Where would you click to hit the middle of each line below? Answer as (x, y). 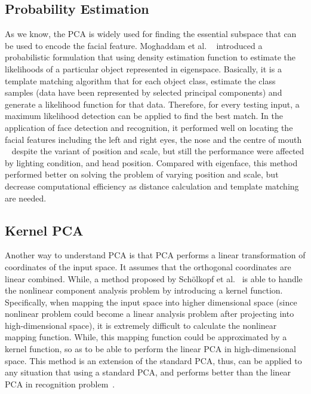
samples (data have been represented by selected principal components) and (144, 92)
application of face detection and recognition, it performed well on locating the (149, 127)
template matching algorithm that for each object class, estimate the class (140, 80)
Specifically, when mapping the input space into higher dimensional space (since (151, 302)
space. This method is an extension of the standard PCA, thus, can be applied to (153, 360)
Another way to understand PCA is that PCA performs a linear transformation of (155, 255)
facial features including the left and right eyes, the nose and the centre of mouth (153, 139)
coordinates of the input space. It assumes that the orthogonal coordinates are (148, 266)
